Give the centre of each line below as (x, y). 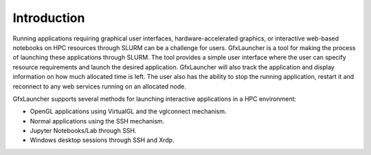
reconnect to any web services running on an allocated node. (100, 86)
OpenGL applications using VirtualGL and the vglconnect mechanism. (128, 111)
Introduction (49, 18)
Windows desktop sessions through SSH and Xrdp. (102, 140)
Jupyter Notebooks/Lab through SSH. (83, 131)
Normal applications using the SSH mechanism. (97, 121)
